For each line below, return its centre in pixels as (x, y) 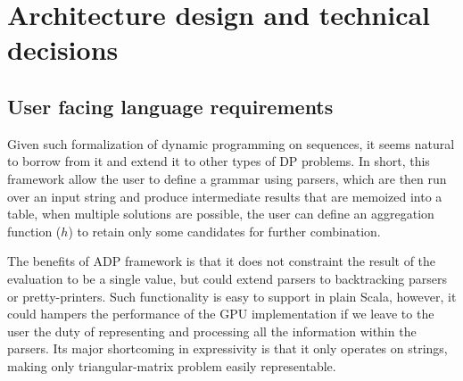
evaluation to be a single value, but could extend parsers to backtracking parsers (227, 278)
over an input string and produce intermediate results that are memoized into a (225, 196)
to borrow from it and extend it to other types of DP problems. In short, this (219, 161)
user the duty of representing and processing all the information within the (212, 331)
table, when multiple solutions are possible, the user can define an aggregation (221, 214)
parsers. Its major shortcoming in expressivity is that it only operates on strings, (227, 348)
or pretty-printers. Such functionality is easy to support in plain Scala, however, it (232, 296)
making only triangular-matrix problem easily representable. (172, 365)
